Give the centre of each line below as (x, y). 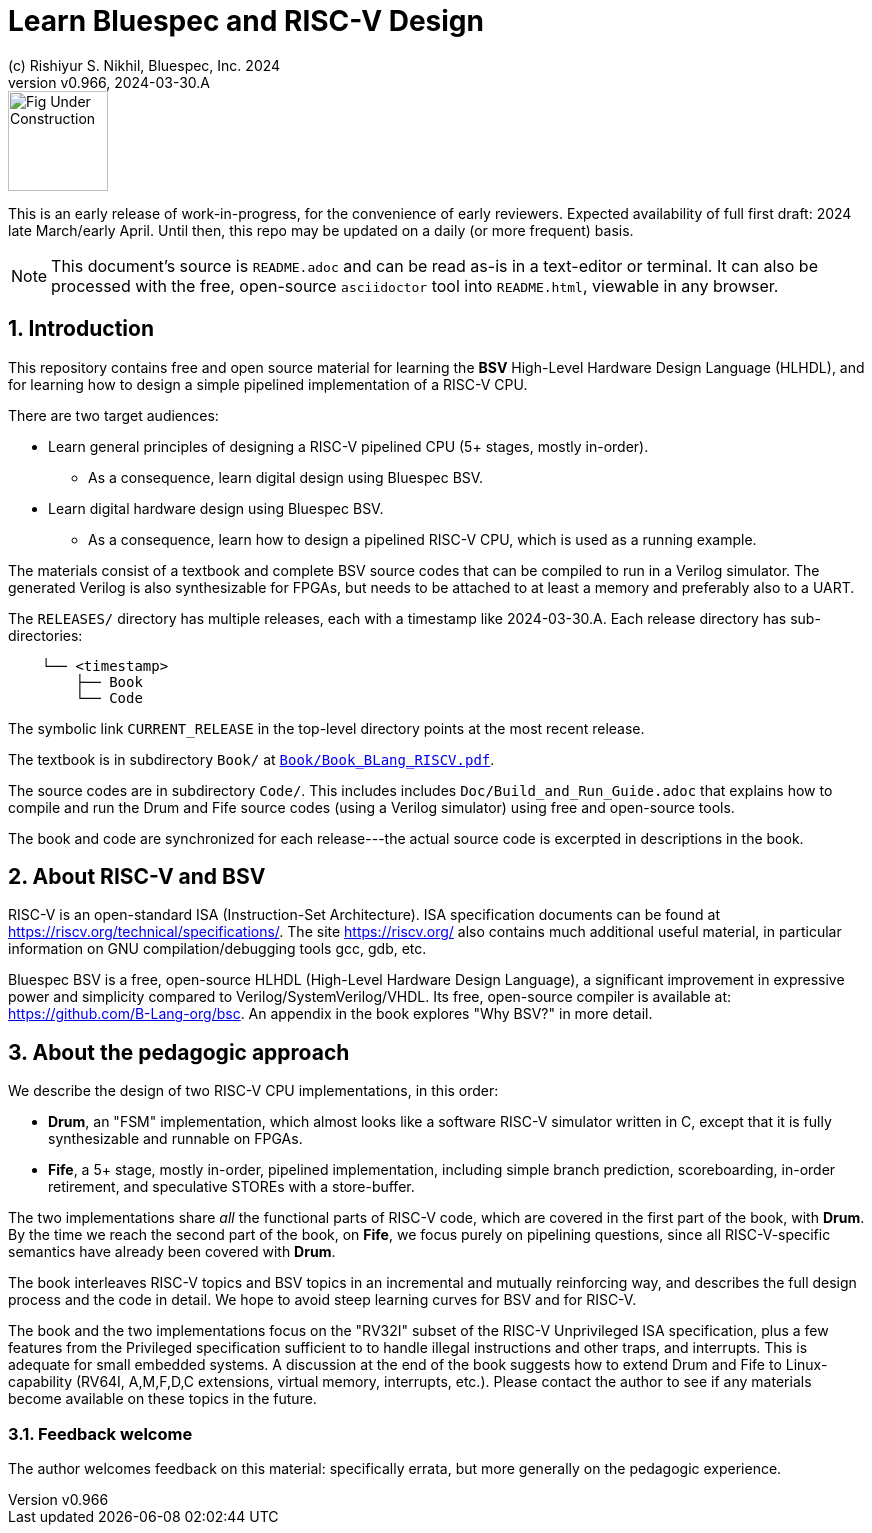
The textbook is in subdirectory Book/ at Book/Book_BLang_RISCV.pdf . (251, 759)
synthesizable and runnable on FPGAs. (175, 1139)
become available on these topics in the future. (162, 1399)
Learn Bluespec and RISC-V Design (246, 21)
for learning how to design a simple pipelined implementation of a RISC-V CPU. (268, 384)
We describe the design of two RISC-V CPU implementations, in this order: (253, 1091)
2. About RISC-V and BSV (137, 877)
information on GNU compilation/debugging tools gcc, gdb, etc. (217, 949)
